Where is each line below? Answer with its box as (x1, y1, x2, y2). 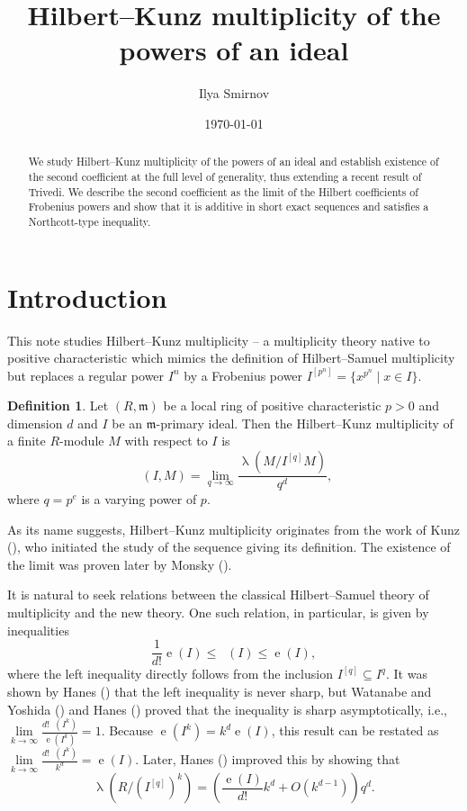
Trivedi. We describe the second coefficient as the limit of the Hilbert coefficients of (28, 184, 418, 199)
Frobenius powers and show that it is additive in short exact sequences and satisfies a (28, 199, 429, 214)
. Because (101, 721, 154, 740)
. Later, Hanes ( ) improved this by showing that (135, 750, 400, 769)
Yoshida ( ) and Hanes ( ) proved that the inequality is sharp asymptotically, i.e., (7, 699, 447, 718)
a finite (7, 431, 46, 450)
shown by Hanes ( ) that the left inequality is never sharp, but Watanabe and (7, 681, 432, 700)
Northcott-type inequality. (28, 213, 151, 229)
